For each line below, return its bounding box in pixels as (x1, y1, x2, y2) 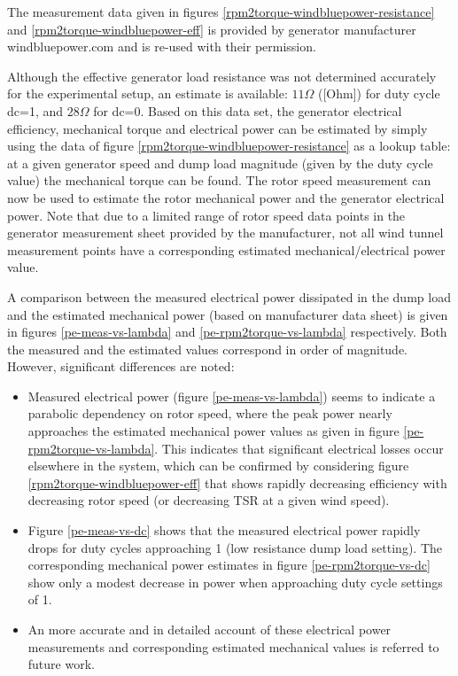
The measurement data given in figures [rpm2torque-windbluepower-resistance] (7, 3, 435, 20)
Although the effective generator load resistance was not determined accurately (7, 66, 437, 85)
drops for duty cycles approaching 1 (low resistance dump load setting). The (27, 538, 443, 556)
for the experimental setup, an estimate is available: (7, 84, 288, 103)
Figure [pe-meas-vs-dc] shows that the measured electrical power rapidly (27, 521, 421, 540)
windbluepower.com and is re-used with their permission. (7, 37, 316, 56)
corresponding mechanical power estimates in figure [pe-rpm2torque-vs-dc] (27, 556, 431, 574)
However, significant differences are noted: (7, 357, 235, 376)
